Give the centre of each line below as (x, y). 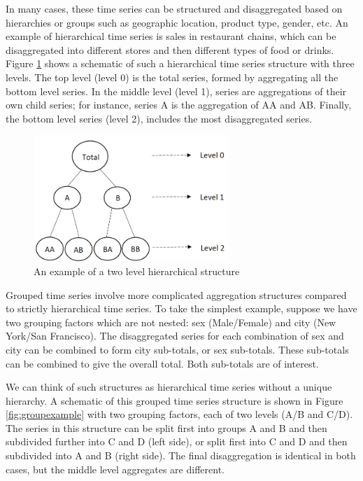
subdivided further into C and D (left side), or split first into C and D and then (177, 441)
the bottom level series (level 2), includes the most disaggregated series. (159, 118)
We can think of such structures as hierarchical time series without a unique (169, 387)
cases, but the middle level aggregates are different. (115, 469)
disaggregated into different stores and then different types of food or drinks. (170, 49)
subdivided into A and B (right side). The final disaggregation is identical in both (181, 455)
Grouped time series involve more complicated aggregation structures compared (176, 294)
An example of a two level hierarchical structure (137, 271)
